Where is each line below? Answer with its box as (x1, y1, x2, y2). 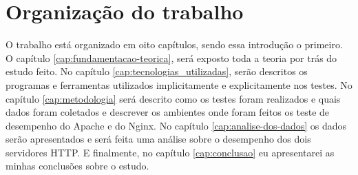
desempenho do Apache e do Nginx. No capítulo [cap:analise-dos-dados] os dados (6, 118, 347, 132)
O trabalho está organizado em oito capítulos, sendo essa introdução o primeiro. (6, 37, 343, 52)
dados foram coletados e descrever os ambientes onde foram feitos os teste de (6, 105, 330, 119)
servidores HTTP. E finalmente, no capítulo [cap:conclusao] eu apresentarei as (6, 145, 335, 159)
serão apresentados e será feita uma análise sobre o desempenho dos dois (6, 132, 311, 146)
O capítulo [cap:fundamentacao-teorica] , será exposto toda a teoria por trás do (6, 50, 337, 65)
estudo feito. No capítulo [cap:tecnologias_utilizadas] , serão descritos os (6, 64, 308, 79)
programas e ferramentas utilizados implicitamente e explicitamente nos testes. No (6, 77, 352, 92)
